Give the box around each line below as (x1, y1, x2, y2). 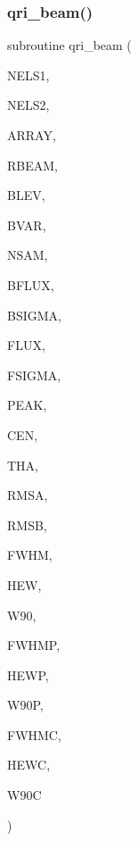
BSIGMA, (7, 305, 61, 324)
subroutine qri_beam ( (7, 36, 132, 54)
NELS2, (7, 96, 50, 114)
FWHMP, (7, 636, 61, 654)
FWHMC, (7, 725, 61, 744)
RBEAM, (7, 155, 58, 174)
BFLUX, (7, 275, 54, 294)
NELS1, (7, 65, 50, 84)
